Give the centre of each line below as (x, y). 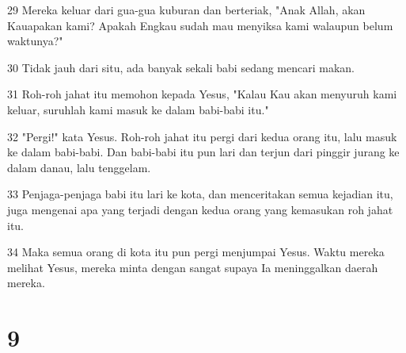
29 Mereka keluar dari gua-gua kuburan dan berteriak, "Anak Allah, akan (186, 10)
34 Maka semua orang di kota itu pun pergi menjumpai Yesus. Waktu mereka (196, 252)
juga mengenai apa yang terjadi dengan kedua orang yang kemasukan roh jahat (200, 209)
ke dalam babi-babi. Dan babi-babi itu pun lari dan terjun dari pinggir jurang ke (203, 152)
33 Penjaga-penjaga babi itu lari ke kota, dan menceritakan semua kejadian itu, (200, 194)
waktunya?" (35, 41)
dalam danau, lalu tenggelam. (79, 167)
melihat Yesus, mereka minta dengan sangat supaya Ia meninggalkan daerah (193, 267)
